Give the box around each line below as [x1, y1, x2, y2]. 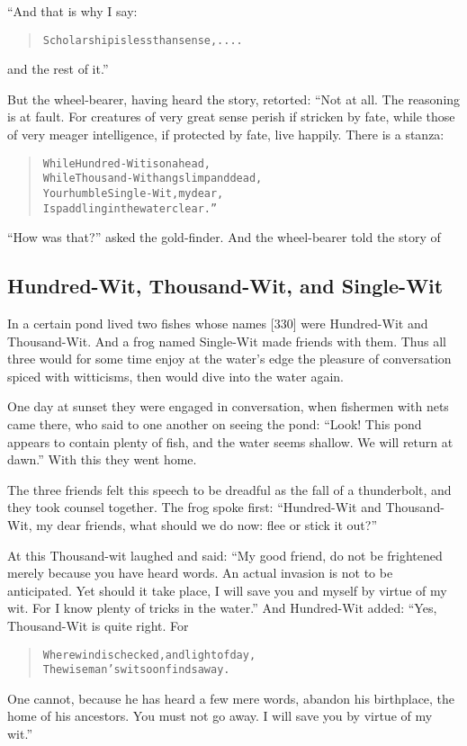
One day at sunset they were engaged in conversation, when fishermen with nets [7, 397, 449, 416]
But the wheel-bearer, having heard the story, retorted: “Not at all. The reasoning [7, 89, 461, 108]
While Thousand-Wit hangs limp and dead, [42, 172, 263, 185]
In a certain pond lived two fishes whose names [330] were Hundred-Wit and [7, 314, 428, 333]
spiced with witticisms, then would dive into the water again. [7, 366, 344, 385]
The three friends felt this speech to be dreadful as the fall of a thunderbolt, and [7, 480, 452, 499]
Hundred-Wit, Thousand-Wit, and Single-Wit [7, 272, 444, 300]
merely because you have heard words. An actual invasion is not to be [7, 563, 393, 582]
